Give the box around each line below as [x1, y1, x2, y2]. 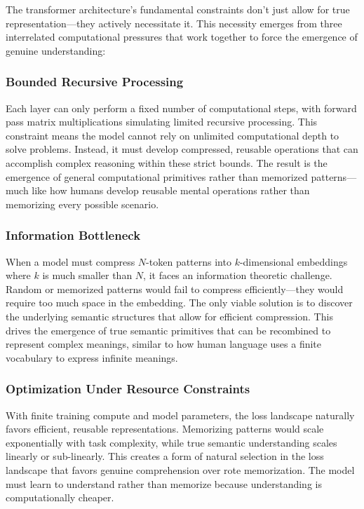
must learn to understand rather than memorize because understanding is [6, 476, 322, 491]
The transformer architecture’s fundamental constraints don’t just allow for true [6, 2, 350, 16]
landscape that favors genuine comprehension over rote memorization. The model [6, 462, 355, 477]
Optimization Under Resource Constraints [6, 380, 250, 398]
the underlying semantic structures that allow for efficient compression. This [6, 308, 333, 323]
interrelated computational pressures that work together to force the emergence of [6, 29, 358, 44]
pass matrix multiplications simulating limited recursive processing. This [6, 114, 318, 129]
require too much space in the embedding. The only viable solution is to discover [6, 295, 353, 310]
